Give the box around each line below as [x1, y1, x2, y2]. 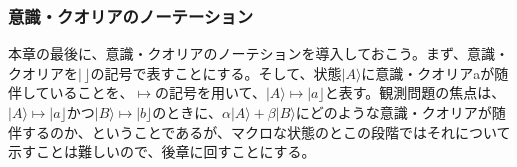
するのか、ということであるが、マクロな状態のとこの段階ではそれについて [21, 121, 511, 142]
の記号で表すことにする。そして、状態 [90, 62, 342, 83]
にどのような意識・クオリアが [295, 102, 492, 122]
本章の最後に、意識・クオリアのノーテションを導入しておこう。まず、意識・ [8, 43, 509, 64]
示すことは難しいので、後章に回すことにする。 [8, 141, 316, 162]
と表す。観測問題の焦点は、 [324, 82, 506, 103]
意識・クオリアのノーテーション [8, 3, 254, 28]
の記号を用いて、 [155, 82, 266, 103]
